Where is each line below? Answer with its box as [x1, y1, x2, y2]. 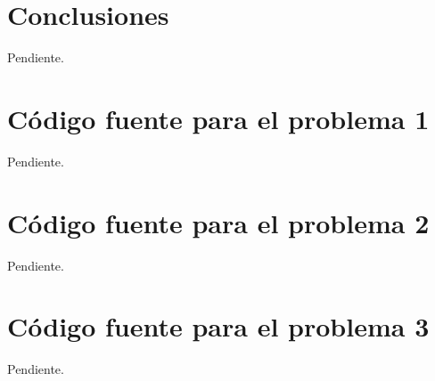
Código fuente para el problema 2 [7, 204, 430, 240]
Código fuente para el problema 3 [7, 308, 430, 345]
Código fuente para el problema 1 [7, 100, 430, 136]
